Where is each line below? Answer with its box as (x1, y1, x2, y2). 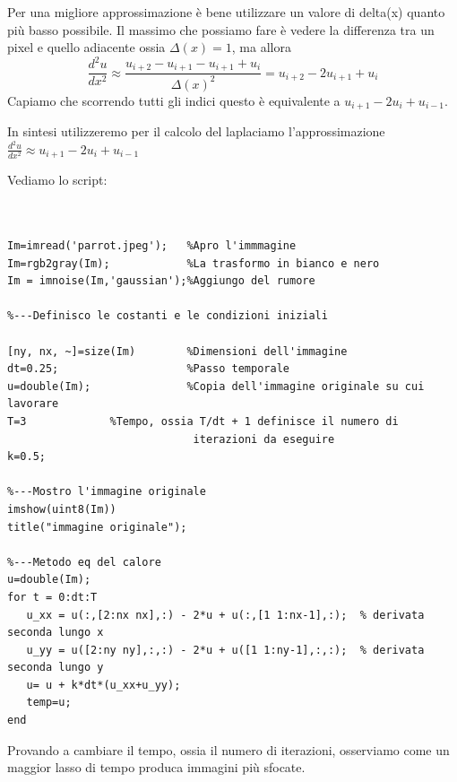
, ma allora (231, 38, 291, 56)
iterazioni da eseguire (193, 432, 335, 446)
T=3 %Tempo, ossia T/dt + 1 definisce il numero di (7, 414, 399, 428)
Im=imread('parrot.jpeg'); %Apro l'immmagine (7, 239, 297, 253)
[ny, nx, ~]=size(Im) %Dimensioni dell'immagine (7, 344, 348, 358)
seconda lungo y (7, 661, 104, 674)
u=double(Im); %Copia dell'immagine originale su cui (7, 379, 425, 393)
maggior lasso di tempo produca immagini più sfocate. (7, 758, 306, 777)
